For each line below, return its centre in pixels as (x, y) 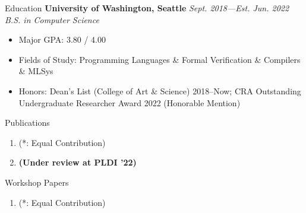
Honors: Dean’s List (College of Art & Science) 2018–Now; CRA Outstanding (160, 90)
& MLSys (36, 71)
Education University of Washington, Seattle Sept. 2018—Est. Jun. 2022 (147, 8)
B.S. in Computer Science (52, 19)
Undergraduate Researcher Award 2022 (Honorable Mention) (130, 102)
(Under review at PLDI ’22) (78, 162)
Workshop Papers (37, 182)
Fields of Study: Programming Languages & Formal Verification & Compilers (160, 59)
